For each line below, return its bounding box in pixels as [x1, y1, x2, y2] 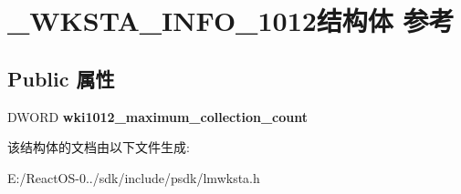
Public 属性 [7, 64, 115, 92]
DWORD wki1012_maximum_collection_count [7, 107, 308, 126]
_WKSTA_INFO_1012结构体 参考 [7, 2, 455, 39]
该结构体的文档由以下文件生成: [7, 138, 190, 157]
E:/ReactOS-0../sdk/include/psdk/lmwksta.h [7, 168, 260, 187]
